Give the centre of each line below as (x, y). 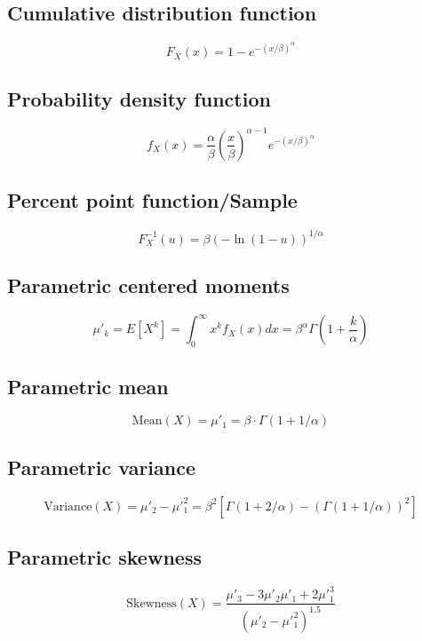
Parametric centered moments (148, 285)
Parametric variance (102, 467)
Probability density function (139, 98)
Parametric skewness (104, 556)
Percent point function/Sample (152, 200)
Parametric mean (88, 386)
